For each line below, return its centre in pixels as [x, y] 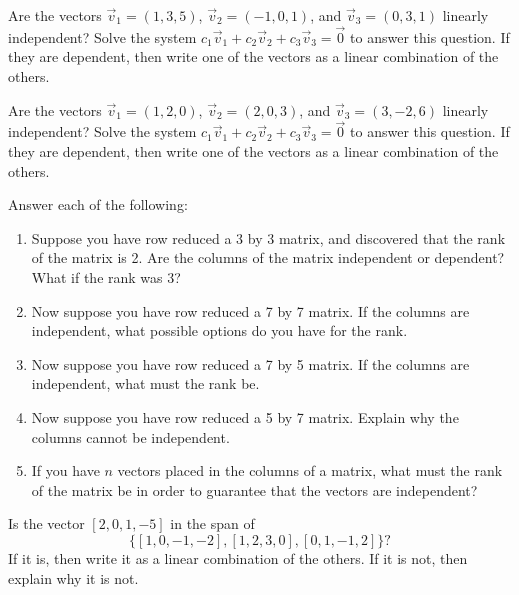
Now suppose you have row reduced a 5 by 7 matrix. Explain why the [245, 416]
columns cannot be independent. [130, 436]
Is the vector [46, 523]
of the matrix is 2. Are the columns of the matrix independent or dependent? [268, 257]
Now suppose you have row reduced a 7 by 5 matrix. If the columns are [250, 363]
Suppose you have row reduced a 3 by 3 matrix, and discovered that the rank [268, 237]
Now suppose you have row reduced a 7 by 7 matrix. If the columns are [250, 310]
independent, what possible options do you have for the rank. [219, 330]
